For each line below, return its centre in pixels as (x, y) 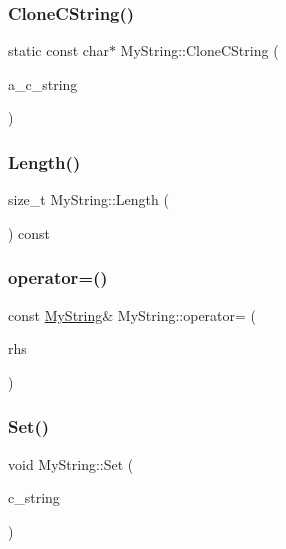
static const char (58, 50)
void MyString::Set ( (71, 463)
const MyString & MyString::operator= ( (132, 314)
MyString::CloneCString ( (199, 50)
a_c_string (43, 83)
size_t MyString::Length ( (88, 199)
